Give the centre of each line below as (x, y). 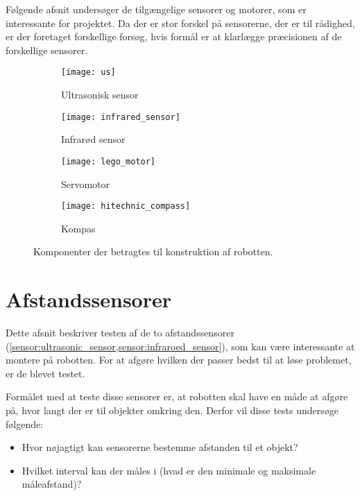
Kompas (78, 228)
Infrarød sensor (93, 139)
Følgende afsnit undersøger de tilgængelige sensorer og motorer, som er (156, 9)
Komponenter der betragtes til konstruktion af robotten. (153, 251)
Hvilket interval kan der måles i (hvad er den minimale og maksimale (169, 470)
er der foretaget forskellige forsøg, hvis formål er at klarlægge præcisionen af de (174, 36)
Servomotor (86, 183)
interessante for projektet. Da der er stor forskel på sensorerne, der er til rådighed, (180, 23)
